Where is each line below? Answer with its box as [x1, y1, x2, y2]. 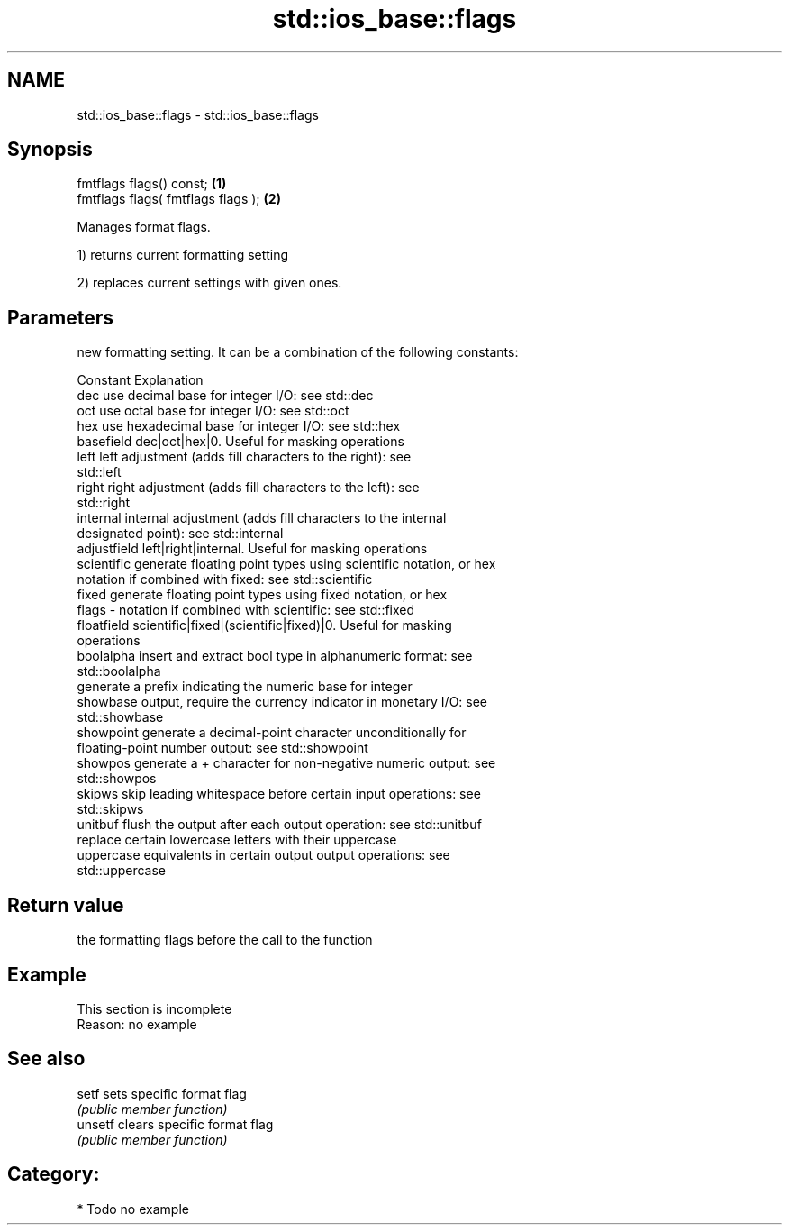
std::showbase [77, 709, 164, 726]
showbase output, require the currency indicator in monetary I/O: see [77, 694, 488, 710]
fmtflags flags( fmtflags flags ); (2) [77, 191, 281, 207]
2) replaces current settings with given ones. [77, 275, 342, 291]
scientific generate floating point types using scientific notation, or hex [77, 556, 496, 572]
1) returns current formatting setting [77, 247, 289, 263]
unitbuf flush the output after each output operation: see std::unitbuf [77, 817, 482, 833]
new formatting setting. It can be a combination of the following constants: [77, 344, 519, 360]
